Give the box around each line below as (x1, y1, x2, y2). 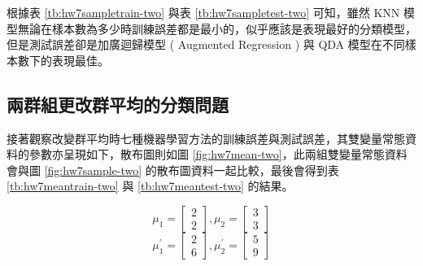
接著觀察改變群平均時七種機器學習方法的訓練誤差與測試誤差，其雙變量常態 (7, 129, 405, 146)
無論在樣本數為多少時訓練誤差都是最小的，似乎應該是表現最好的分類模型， (17, 20, 416, 37)
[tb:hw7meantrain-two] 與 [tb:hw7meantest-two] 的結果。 (7, 177, 294, 194)
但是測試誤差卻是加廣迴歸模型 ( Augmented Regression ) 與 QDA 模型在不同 (7, 36, 405, 53)
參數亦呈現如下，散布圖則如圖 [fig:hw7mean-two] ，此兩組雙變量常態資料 (28, 146, 408, 163)
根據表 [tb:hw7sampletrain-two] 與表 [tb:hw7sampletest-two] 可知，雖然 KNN (7, 4, 400, 20)
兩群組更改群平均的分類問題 (7, 91, 229, 116)
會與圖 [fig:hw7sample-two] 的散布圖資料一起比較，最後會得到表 (7, 161, 339, 178)
